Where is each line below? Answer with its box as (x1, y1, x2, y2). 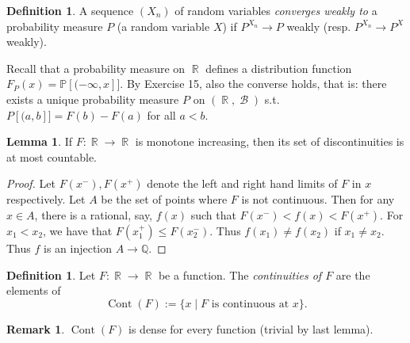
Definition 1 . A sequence (6, 2, 134, 18)
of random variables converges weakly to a (174, 2, 377, 18)
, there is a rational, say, (34, 206, 153, 223)
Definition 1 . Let (6, 266, 96, 283)
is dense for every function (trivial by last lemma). (128, 320, 374, 337)
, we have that (43, 222, 113, 238)
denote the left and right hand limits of (147, 175, 338, 192)
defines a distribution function (205, 59, 352, 76)
